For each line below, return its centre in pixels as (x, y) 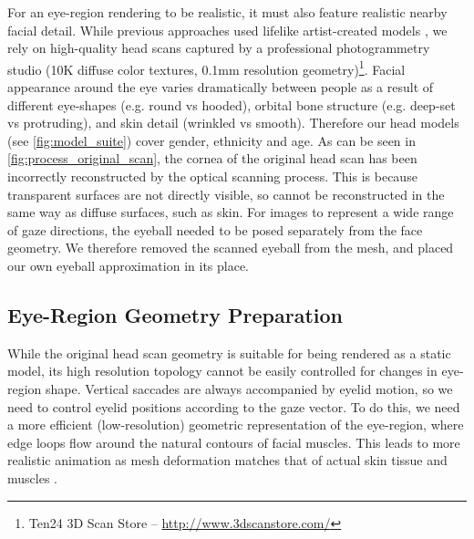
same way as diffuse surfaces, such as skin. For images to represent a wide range (231, 212)
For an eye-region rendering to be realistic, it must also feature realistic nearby (227, 12)
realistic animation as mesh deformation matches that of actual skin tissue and (227, 460)
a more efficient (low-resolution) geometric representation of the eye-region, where (236, 425)
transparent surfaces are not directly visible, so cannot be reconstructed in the (226, 194)
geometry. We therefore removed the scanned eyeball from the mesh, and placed (231, 248)
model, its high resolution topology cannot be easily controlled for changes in (222, 371)
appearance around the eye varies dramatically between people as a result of (221, 87)
